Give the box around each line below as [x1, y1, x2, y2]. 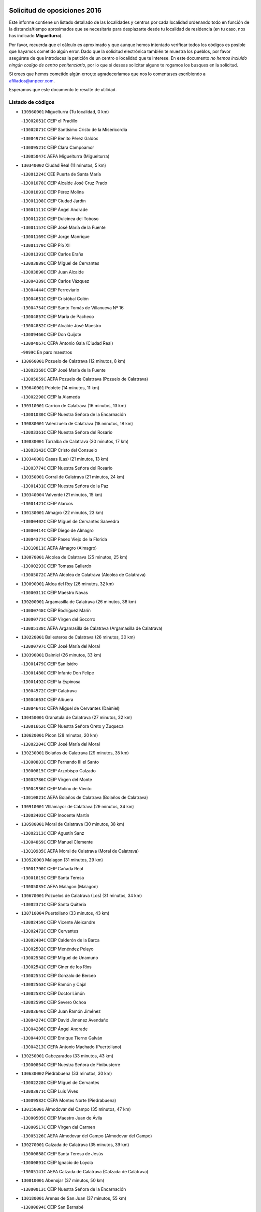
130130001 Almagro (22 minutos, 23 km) [21, 510, 103, 515]
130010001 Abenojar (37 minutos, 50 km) [21, 1178, 105, 1183]
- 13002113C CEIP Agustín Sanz [21, 830, 85, 836]
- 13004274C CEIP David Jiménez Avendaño [21, 1017, 109, 1023]
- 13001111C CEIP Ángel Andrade [21, 207, 88, 213]
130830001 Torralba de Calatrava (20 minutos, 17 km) [21, 438, 129, 444]
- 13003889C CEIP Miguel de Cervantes [21, 260, 100, 266]
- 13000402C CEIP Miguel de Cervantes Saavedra [21, 519, 119, 525]
